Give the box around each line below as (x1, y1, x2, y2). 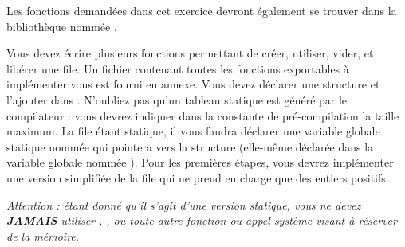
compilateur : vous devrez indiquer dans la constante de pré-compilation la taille (6, 107, 399, 123)
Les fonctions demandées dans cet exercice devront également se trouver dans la (6, 2, 397, 18)
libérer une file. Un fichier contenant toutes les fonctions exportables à (6, 60, 349, 76)
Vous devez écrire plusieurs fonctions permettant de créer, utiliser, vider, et (6, 45, 374, 61)
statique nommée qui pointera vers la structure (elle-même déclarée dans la (6, 138, 374, 155)
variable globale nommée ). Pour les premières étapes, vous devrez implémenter (6, 154, 394, 171)
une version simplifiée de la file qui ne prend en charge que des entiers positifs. (6, 169, 389, 186)
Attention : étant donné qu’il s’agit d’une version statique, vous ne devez (6, 196, 361, 213)
